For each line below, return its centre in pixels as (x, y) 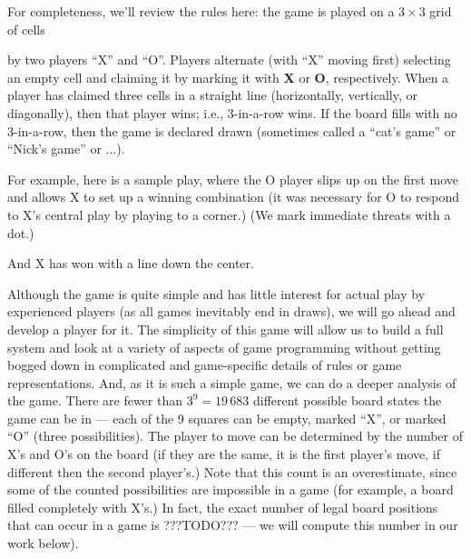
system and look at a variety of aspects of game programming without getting (224, 347)
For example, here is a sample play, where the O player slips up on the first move (233, 179)
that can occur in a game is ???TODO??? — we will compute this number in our (233, 525)
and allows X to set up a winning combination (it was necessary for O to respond (233, 197)
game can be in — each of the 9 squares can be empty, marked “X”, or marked (227, 418)
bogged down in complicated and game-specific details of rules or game (205, 365)
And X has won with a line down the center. (131, 263)
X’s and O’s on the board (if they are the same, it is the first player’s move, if (224, 454)
